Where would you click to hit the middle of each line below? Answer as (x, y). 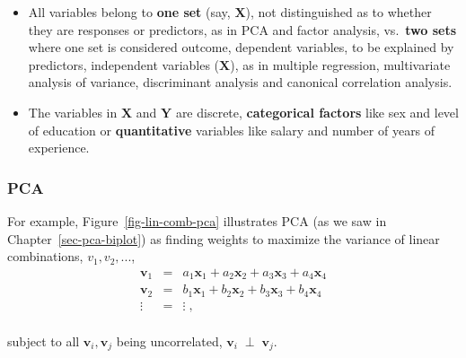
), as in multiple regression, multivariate (340, 64)
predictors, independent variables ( (124, 64)
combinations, (45, 256)
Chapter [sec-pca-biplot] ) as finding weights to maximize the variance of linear (224, 238)
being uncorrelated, (169, 341)
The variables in (73, 112)
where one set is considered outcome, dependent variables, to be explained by (241, 47)
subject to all (44, 341)
